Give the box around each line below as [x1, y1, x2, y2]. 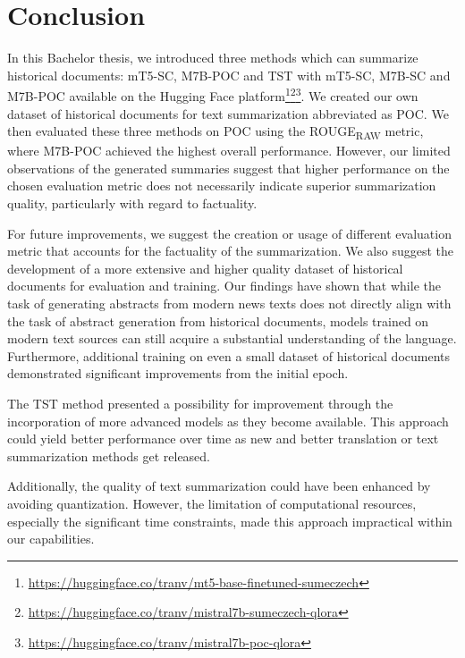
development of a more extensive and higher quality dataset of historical [7, 258, 403, 277]
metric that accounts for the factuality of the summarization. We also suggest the [7, 241, 454, 260]
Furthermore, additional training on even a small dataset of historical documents [7, 346, 451, 365]
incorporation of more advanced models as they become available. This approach [7, 411, 449, 430]
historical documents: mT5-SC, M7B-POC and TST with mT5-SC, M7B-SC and [7, 65, 451, 84]
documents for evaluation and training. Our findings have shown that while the [7, 276, 441, 295]
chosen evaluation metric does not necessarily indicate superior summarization [7, 176, 436, 195]
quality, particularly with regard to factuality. [7, 194, 258, 213]
